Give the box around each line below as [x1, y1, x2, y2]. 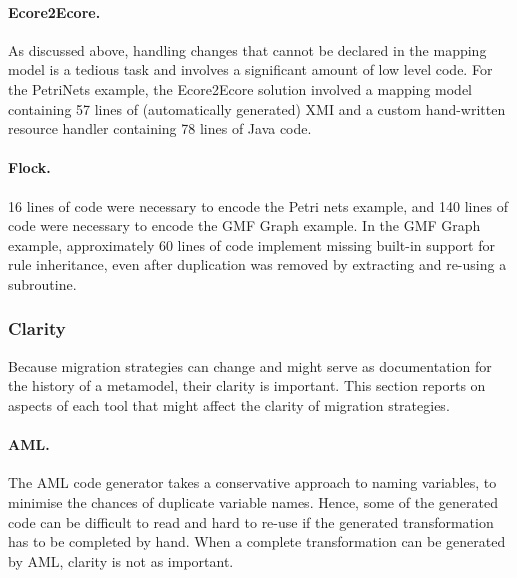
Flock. [8, 157, 51, 178]
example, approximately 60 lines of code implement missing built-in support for [8, 234, 495, 255]
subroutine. [8, 273, 77, 294]
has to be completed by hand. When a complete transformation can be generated [8, 531, 506, 552]
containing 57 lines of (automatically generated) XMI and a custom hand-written [8, 98, 506, 119]
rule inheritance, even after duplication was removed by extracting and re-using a [8, 254, 507, 275]
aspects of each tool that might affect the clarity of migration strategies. [8, 394, 450, 415]
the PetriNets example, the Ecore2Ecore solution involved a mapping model [8, 78, 473, 99]
